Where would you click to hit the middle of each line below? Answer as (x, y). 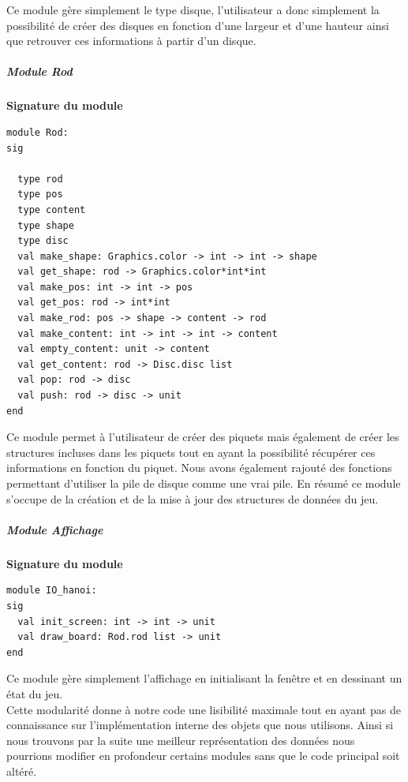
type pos (40, 195)
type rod (40, 179)
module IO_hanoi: (52, 591)
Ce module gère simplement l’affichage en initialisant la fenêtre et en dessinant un (204, 678)
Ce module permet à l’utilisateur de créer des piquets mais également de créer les (203, 437)
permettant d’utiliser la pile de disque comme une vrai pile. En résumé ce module (204, 483)
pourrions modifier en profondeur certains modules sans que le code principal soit (203, 756)
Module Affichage (55, 529)
